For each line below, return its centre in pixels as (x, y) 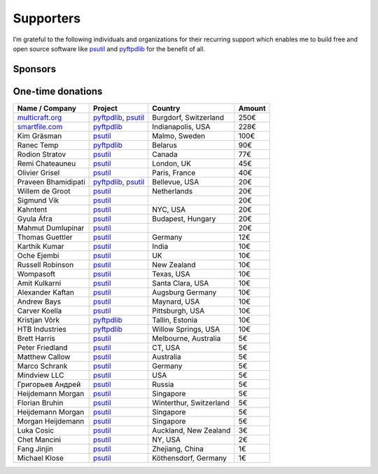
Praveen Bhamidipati (51, 182)
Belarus (164, 145)
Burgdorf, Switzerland (188, 117)
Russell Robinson (45, 264)
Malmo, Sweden (178, 135)
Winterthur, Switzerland (191, 402)
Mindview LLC (41, 375)
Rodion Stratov (42, 154)
